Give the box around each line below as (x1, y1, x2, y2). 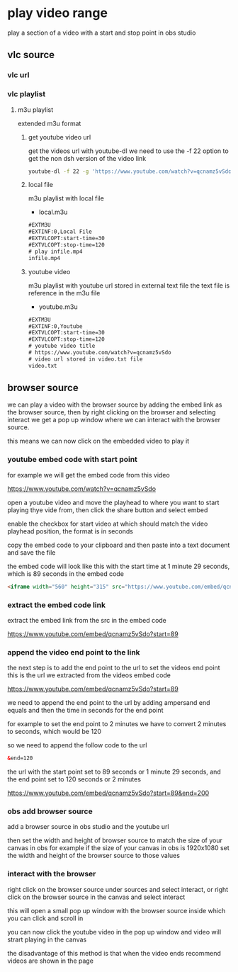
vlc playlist (7, 89, 46, 99)
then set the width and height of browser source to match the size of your (7, 836, 223, 844)
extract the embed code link (7, 600, 106, 610)
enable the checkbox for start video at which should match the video (7, 519, 208, 528)
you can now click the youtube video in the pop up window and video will (7, 927, 222, 936)
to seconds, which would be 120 (7, 728, 101, 736)
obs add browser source (7, 806, 93, 816)
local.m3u (38, 208, 68, 217)
